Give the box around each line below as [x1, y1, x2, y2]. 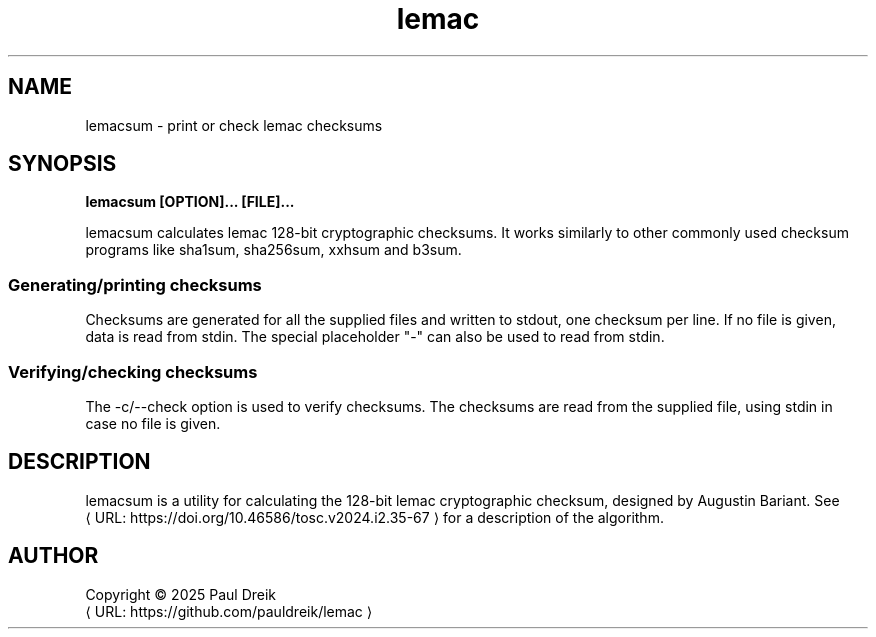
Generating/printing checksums [8, 274, 262, 295]
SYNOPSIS [8, 151, 117, 177]
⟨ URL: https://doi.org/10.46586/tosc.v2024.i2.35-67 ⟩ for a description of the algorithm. [85, 508, 664, 526]
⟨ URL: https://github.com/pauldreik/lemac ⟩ [85, 602, 373, 620]
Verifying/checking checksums [8, 361, 258, 382]
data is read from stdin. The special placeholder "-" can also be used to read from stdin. [85, 328, 665, 346]
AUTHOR [8, 543, 99, 569]
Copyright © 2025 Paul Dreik [85, 585, 277, 603]
